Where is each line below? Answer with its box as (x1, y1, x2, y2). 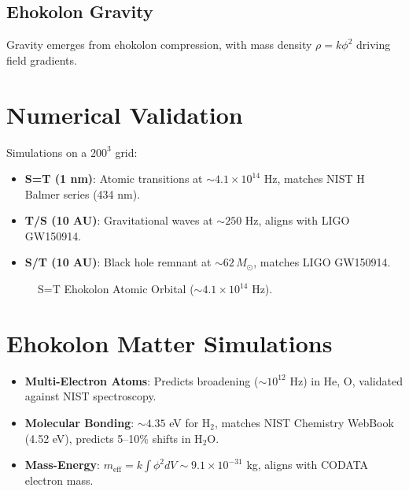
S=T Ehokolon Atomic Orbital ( (38, 281, 194, 297)
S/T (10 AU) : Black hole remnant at (24, 254, 212, 270)
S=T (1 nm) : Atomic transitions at (24, 170, 203, 187)
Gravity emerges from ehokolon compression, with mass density (6, 36, 312, 53)
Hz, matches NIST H (263, 170, 365, 187)
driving (356, 36, 391, 53)
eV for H (169, 414, 211, 430)
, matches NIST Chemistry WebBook (215, 414, 394, 430)
